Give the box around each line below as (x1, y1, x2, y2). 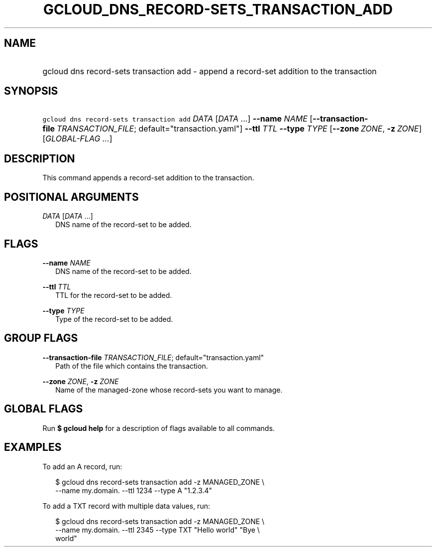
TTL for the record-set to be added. (55, 290, 172, 299)
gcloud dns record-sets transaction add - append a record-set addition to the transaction (42, 66, 377, 76)
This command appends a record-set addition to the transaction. (42, 173, 254, 182)
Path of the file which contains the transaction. (55, 361, 208, 370)
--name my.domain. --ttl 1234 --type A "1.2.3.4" (55, 486, 213, 495)
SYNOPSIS (4, 85, 58, 98)
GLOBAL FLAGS (4, 403, 83, 415)
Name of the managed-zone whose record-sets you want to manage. (55, 385, 283, 394)
